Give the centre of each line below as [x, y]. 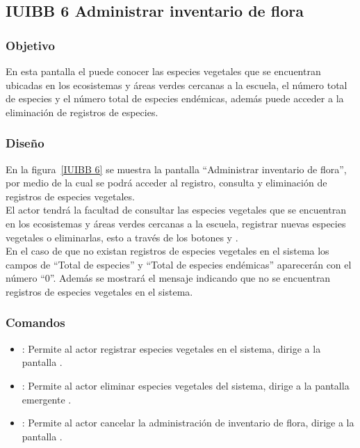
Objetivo [30, 45]
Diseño [25, 143]
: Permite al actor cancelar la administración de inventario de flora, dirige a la [188, 423]
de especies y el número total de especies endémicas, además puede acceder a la [175, 98]
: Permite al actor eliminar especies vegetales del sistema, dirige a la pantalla [186, 385]
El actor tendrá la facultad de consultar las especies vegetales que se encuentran [176, 210]
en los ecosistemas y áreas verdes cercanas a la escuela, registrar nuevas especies [176, 223]
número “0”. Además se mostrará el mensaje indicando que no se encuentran [168, 278]
